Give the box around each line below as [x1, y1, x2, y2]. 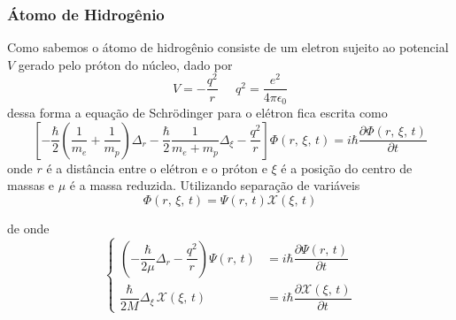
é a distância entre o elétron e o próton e [46, 158, 267, 177]
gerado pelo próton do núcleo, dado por [18, 55, 233, 73]
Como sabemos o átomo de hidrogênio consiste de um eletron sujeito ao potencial [7, 38, 449, 57]
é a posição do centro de [281, 158, 413, 177]
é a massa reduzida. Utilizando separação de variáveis [69, 176, 360, 194]
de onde [7, 218, 50, 237]
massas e [7, 176, 55, 194]
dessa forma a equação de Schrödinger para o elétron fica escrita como [7, 103, 388, 121]
